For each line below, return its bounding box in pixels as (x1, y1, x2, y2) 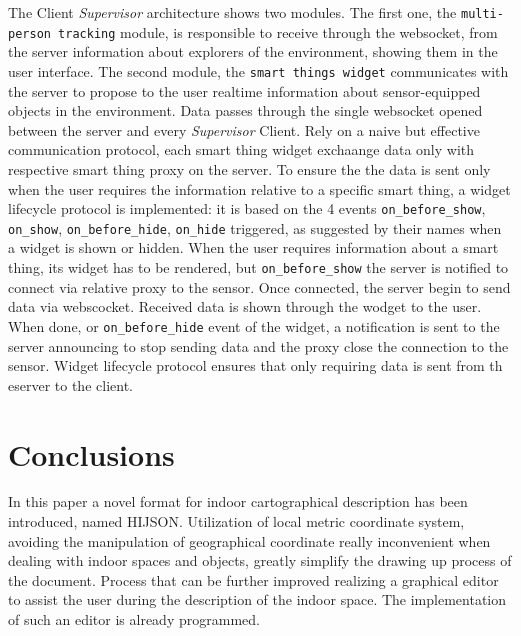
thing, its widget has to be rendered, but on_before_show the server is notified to (8, 257, 509, 278)
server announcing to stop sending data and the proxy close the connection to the (8, 335, 509, 356)
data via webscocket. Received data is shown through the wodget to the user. (8, 296, 482, 317)
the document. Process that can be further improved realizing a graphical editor (8, 569, 499, 590)
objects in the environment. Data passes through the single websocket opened (8, 100, 483, 121)
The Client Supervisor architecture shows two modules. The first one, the (8, 2, 457, 22)
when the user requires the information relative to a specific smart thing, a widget (8, 178, 511, 199)
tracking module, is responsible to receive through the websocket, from (58, 21, 498, 42)
